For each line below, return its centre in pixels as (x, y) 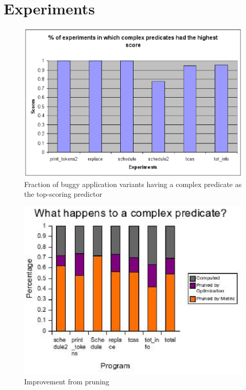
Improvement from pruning (67, 382)
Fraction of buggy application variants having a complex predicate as (133, 184)
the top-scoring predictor (63, 194)
